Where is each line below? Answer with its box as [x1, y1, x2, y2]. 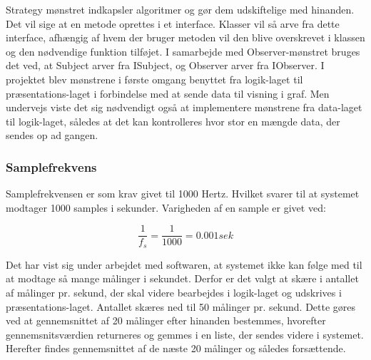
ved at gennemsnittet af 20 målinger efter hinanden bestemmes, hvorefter [6, 313, 326, 328]
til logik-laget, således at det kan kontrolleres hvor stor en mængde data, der [6, 113, 340, 128]
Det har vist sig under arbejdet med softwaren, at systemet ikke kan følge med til [6, 257, 362, 272]
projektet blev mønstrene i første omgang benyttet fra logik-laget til [6, 71, 303, 86]
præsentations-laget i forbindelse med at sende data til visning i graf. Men [6, 86, 330, 101]
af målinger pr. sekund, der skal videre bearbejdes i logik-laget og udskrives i [6, 285, 342, 300]
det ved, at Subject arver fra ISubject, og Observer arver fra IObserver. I [6, 58, 325, 73]
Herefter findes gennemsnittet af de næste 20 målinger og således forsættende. [6, 341, 346, 356]
